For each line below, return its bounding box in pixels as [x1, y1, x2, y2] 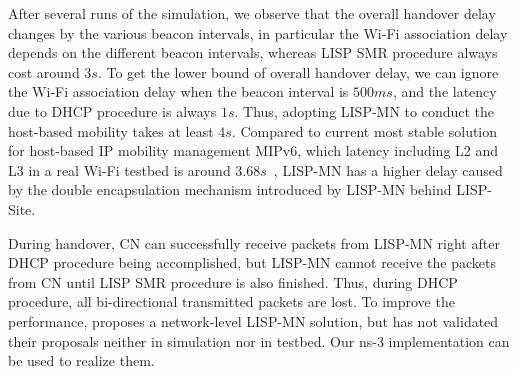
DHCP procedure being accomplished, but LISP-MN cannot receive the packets [8, 252, 496, 273]
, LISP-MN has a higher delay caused [273, 159, 503, 180]
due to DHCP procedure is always [8, 100, 217, 121]
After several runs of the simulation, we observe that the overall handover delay [8, 3, 496, 23]
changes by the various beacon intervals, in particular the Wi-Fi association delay [8, 22, 508, 43]
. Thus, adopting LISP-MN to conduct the [234, 100, 495, 121]
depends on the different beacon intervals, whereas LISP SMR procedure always [8, 42, 498, 63]
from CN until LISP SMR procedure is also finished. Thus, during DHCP [8, 271, 458, 292]
